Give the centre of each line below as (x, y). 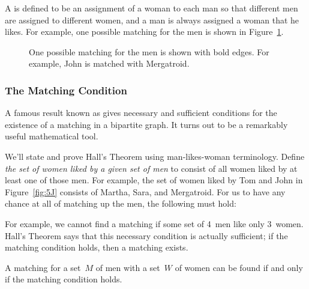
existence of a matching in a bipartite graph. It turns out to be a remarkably (146, 124)
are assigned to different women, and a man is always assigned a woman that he (152, 20)
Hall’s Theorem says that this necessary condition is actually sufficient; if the (146, 235)
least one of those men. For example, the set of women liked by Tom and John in (154, 180)
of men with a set (128, 267)
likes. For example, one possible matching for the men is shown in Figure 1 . (144, 32)
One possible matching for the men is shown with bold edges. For (149, 51)
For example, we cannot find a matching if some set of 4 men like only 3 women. (154, 223)
